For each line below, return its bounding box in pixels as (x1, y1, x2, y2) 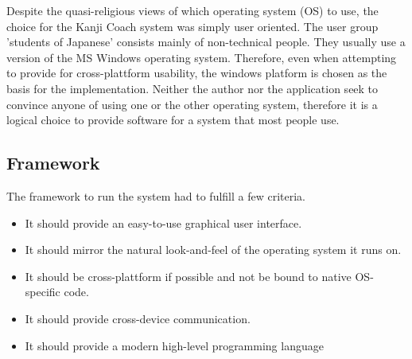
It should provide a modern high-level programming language (25, 337, 324, 353)
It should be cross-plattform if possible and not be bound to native (25, 267, 352, 284)
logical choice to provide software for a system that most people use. (6, 111, 340, 128)
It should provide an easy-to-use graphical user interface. (25, 214, 302, 231)
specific (25, 283, 60, 300)
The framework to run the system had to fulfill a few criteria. (6, 187, 306, 204)
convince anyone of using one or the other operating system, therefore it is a (6, 96, 378, 112)
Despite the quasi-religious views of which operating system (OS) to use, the (6, 2, 379, 18)
